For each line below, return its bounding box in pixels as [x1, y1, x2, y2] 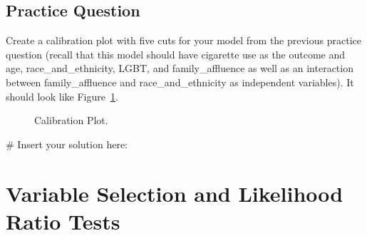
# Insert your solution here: [6, 136, 128, 151]
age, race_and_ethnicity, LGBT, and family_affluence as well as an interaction [6, 61, 353, 76]
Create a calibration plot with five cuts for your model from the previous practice [6, 33, 361, 48]
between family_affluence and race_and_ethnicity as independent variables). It [6, 74, 354, 89]
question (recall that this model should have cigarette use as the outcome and [6, 46, 346, 61]
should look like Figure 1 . [6, 88, 118, 103]
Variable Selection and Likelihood [6, 178, 343, 207]
